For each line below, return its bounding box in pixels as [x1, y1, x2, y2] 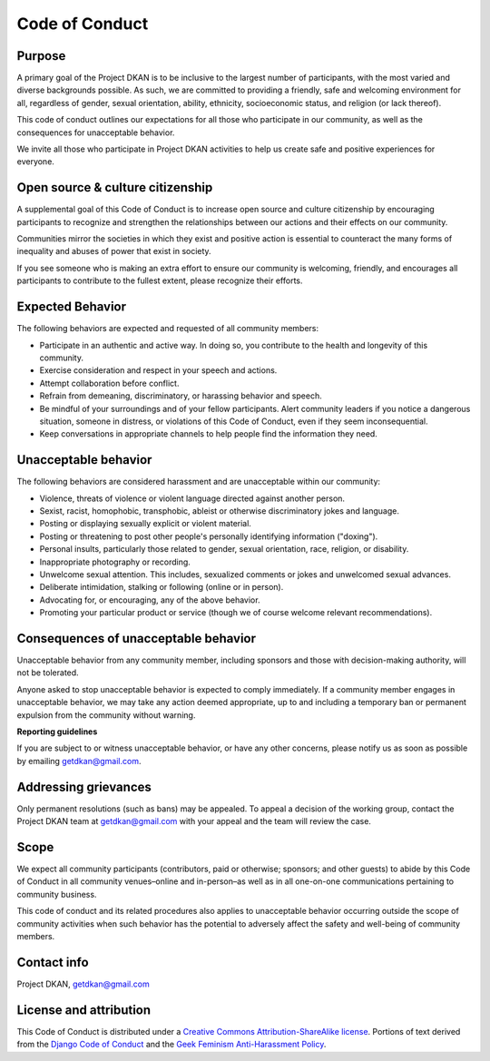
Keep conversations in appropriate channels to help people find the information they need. [39, 428, 378, 439]
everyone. [16, 156, 54, 167]
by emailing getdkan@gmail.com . [16, 755, 142, 766]
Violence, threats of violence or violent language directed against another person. [39, 493, 345, 504]
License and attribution [16, 1002, 152, 1017]
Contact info [16, 954, 90, 970]
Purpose [16, 48, 66, 64]
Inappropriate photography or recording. [39, 556, 191, 567]
